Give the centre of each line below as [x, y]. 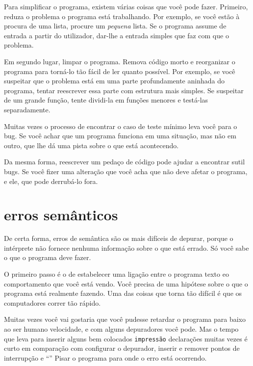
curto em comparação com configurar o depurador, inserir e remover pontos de [122, 348]
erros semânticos [61, 215]
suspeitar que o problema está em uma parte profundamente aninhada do [114, 81]
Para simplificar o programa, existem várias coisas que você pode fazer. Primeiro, [126, 6]
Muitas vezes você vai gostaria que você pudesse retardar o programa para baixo [125, 319]
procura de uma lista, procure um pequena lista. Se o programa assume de [115, 26]
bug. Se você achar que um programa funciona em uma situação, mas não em [120, 136]
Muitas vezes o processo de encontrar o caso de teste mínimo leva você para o [121, 126]
